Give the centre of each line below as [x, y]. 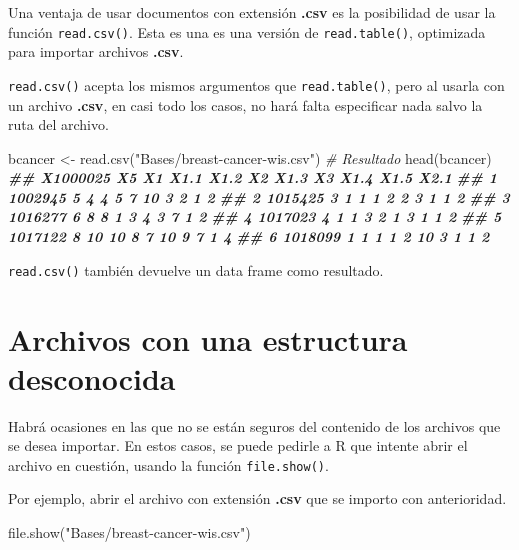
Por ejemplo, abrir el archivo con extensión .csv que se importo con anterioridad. [257, 498]
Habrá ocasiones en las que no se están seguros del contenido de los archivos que [254, 425]
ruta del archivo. [58, 124]
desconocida [92, 377]
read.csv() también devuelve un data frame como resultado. [196, 269]
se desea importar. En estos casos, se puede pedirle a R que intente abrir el [238, 445]
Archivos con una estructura [208, 338]
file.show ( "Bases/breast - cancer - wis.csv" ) [129, 532]
